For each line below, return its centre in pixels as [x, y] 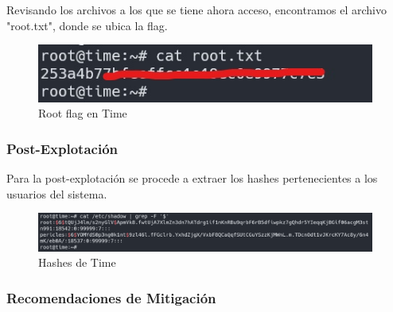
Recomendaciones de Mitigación [111, 297]
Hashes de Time [77, 262]
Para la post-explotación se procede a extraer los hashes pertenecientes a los [192, 178]
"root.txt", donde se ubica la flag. [87, 25]
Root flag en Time [83, 113]
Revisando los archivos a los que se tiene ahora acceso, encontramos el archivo [196, 10]
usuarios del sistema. [57, 193]
